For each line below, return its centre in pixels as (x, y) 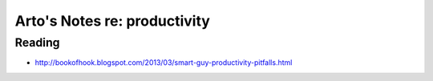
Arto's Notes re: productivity (112, 21)
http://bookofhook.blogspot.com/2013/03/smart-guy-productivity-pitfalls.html (164, 63)
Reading (37, 43)
